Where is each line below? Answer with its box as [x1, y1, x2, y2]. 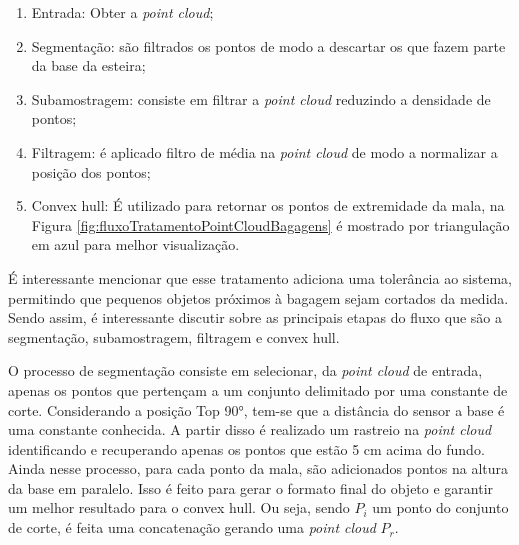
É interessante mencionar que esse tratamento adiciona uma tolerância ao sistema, [8, 267, 512, 288]
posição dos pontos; [31, 161, 151, 182]
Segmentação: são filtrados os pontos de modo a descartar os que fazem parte [31, 35, 506, 56]
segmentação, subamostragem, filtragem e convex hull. [8, 326, 340, 347]
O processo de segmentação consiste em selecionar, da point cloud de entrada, [8, 360, 483, 381]
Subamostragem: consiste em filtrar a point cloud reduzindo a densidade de [31, 88, 491, 109]
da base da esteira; [31, 55, 146, 76]
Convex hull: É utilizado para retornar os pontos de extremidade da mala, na [31, 195, 505, 216]
